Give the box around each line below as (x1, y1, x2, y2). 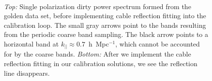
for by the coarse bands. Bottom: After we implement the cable (4, 49, 191, 59)
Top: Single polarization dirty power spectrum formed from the (4, 1, 191, 11)
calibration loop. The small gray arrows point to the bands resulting (4, 20, 206, 30)
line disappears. (4, 68, 50, 78)
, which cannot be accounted (115, 38, 200, 48)
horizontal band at (4, 38, 59, 48)
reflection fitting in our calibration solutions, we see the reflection (4, 58, 197, 69)
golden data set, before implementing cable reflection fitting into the (4, 11, 206, 21)
